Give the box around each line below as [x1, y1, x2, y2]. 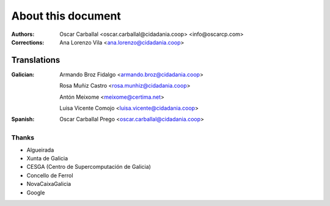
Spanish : [11, 116, 35, 123]
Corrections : [11, 38, 45, 46]
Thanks [11, 133, 35, 142]
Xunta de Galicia [26, 154, 68, 162]
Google [26, 189, 45, 196]
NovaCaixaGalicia [26, 180, 71, 188]
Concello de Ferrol [26, 171, 73, 179]
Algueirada [26, 146, 54, 154]
